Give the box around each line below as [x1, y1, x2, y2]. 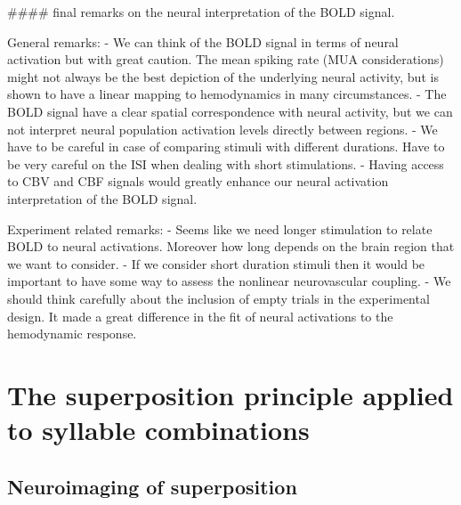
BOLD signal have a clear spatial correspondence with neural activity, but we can [7, 102, 453, 120]
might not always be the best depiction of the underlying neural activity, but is [7, 67, 439, 86]
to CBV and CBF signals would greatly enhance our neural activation [7, 172, 389, 191]
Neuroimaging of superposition [7, 472, 297, 500]
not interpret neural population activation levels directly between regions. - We [7, 119, 438, 138]
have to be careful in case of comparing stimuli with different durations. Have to [7, 137, 445, 156]
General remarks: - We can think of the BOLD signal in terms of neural [7, 32, 399, 51]
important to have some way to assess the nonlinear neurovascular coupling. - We [7, 272, 451, 290]
